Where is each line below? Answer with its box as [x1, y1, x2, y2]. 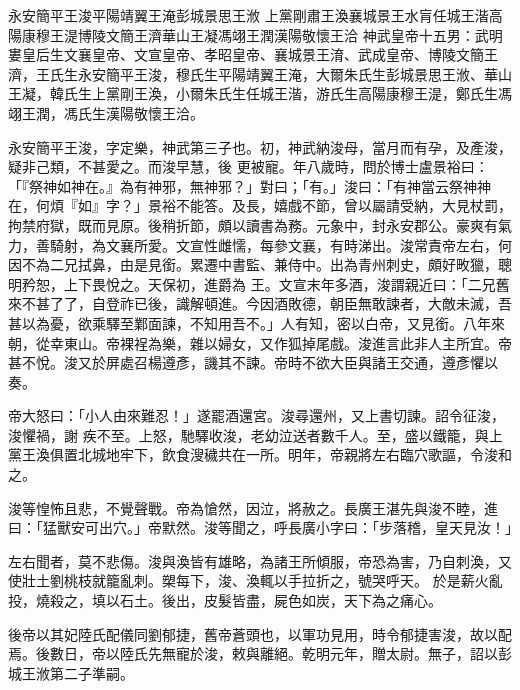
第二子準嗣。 [49, 662, 134, 683]
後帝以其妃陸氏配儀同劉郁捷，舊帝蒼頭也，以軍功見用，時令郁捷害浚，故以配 [8, 623, 512, 644]
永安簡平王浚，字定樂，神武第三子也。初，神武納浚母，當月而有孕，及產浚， [8, 136, 512, 157]
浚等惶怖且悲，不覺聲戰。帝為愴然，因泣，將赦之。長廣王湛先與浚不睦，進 [8, 497, 498, 518]
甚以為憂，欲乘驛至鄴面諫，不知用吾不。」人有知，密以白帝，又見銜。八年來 [8, 312, 505, 333]
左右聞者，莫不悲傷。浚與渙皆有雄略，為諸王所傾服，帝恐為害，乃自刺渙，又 [8, 550, 512, 571]
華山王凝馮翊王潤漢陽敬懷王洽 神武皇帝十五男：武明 [161, 24, 503, 45]
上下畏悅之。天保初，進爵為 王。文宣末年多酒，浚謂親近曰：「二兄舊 [63, 273, 510, 294]
